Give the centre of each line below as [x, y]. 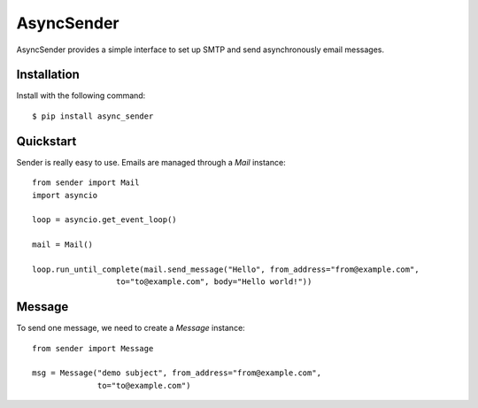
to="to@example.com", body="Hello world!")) [214, 282]
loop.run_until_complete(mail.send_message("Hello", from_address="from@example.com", [226, 269]
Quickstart [46, 141]
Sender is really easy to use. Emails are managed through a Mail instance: [151, 162]
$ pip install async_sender [93, 116]
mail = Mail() [62, 245]
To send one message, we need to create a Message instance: [131, 328]
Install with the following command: [81, 96]
